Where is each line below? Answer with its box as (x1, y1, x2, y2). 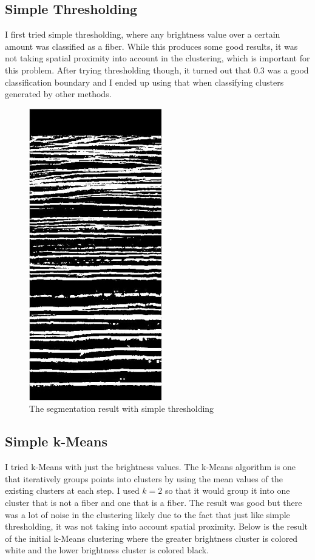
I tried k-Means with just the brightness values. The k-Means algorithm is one (5, 460, 296, 473)
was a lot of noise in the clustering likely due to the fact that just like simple (5, 508, 290, 521)
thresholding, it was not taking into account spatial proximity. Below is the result (5, 520, 308, 533)
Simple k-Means (5, 432, 107, 451)
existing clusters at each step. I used (5, 484, 140, 497)
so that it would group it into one (164, 484, 290, 497)
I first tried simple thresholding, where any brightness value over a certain (5, 28, 280, 41)
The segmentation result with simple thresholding (29, 402, 214, 415)
